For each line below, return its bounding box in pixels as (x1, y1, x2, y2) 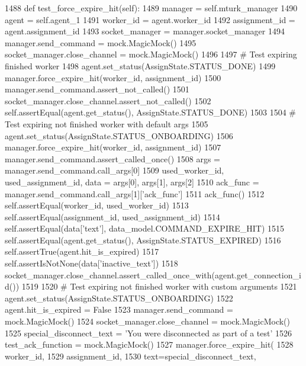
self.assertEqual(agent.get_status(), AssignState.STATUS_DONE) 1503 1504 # (5, 106, 296, 118)
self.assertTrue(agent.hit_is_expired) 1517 (5, 245, 159, 258)
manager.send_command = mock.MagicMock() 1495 (5, 36, 197, 49)
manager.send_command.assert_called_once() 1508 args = (5, 152, 221, 165)
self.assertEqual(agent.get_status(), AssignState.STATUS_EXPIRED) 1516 (5, 233, 281, 246)
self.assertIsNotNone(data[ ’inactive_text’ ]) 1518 (5, 257, 178, 269)
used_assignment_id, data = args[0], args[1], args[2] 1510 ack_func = (5, 175, 259, 188)
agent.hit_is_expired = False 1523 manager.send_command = (5, 303, 233, 316)
